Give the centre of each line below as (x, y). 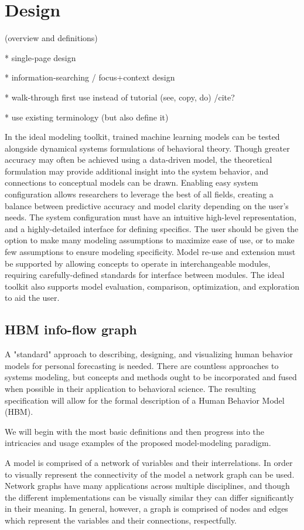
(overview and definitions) (51, 38)
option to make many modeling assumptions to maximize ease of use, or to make (150, 240)
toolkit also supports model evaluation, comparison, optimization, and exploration (152, 286)
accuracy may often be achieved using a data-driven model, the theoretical (139, 160)
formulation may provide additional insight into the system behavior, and (136, 171)
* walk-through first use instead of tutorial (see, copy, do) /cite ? (120, 97)
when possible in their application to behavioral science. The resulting (131, 388)
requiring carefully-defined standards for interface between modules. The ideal (145, 275)
